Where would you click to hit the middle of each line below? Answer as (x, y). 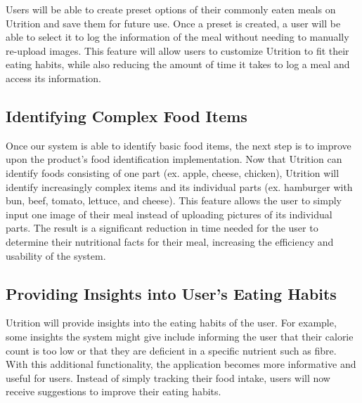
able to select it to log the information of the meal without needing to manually (177, 37)
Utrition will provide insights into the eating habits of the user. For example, (171, 323)
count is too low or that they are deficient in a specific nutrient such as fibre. (171, 350)
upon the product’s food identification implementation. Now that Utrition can (174, 159)
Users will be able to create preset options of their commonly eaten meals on (171, 9)
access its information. (53, 78)
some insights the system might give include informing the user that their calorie (180, 336)
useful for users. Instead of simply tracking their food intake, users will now (168, 377)
